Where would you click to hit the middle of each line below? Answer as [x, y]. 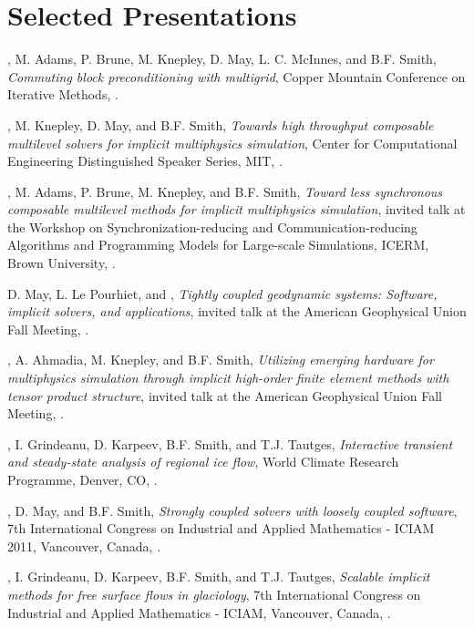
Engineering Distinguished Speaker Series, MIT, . [145, 161]
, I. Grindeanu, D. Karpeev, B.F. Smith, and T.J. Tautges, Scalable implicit [219, 577]
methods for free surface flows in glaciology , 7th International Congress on [214, 594]
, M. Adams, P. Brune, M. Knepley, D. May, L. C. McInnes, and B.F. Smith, [222, 59]
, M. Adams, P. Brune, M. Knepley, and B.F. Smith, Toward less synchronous [225, 191]
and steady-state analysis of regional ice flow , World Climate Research [203, 462]
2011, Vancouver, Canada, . [84, 546]
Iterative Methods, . [63, 94]
